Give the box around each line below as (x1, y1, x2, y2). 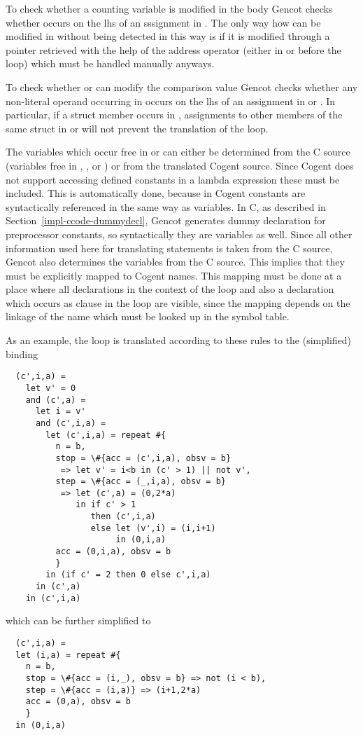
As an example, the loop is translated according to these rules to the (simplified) (6, 333, 352, 348)
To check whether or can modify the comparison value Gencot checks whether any (6, 79, 358, 94)
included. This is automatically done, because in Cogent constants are (6, 186, 306, 200)
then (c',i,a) (90, 511, 156, 522)
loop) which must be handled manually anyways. (6, 56, 215, 71)
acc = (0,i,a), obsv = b (55, 547, 171, 557)
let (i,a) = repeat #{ (15, 650, 121, 660)
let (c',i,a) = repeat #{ (45, 430, 166, 440)
